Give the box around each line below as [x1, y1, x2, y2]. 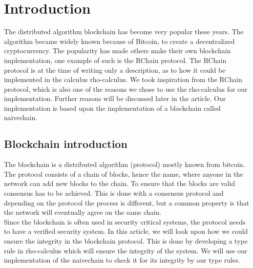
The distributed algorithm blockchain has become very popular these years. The [4, 26, 244, 37]
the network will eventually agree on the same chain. [4, 207, 162, 217]
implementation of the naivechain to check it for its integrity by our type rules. [4, 255, 240, 265]
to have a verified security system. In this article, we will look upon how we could [4, 226, 248, 236]
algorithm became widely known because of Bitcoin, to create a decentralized [4, 36, 235, 46]
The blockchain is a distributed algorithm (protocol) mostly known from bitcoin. [4, 159, 245, 169]
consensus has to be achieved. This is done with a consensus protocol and [4, 188, 224, 198]
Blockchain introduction [4, 136, 127, 151]
